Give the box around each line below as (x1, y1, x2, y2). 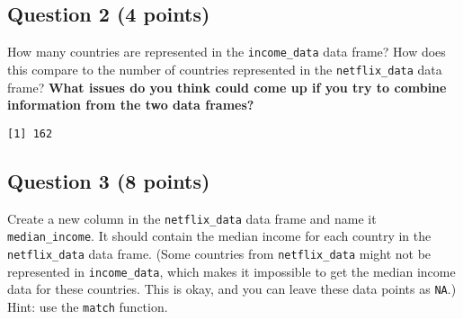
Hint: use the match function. (7, 297, 168, 315)
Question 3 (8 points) (7, 166, 210, 194)
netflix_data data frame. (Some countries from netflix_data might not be (7, 244, 432, 262)
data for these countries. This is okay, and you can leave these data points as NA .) (7, 279, 457, 298)
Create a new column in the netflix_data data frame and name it (7, 208, 377, 227)
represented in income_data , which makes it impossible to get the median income (7, 261, 456, 280)
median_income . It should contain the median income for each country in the (7, 226, 432, 245)
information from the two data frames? (7, 95, 254, 114)
